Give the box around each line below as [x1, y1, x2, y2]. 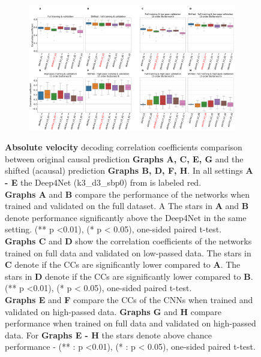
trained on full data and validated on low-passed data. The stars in [5, 246, 251, 259]
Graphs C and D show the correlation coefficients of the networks [5, 234, 252, 247]
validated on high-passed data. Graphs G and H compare [5, 305, 222, 317]
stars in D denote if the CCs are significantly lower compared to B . [5, 270, 253, 282]
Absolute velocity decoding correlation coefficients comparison [5, 141, 242, 153]
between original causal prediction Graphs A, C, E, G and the [5, 152, 244, 165]
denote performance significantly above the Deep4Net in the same [5, 211, 247, 223]
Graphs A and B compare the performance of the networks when [5, 187, 250, 200]
